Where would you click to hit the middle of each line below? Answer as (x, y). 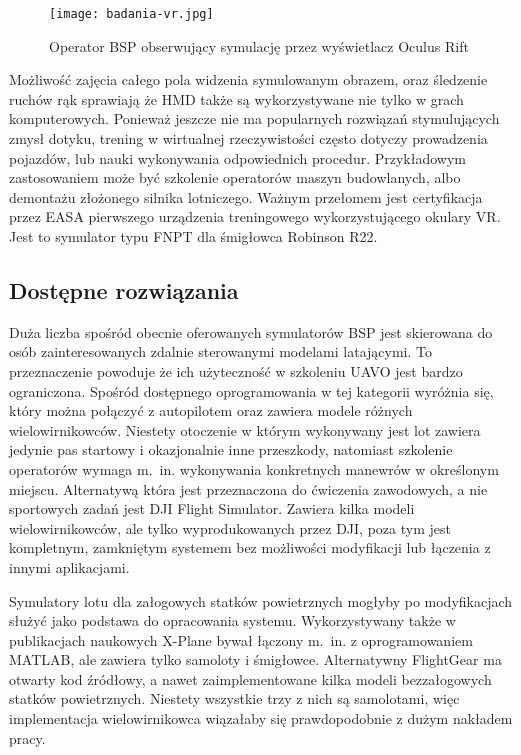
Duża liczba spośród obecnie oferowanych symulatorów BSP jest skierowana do (251, 331)
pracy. (27, 737)
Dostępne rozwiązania (124, 289)
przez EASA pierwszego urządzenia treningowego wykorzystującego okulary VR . (255, 216)
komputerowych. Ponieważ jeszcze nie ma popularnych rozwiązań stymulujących (254, 118)
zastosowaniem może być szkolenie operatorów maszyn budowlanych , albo (235, 177)
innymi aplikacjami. (69, 566)
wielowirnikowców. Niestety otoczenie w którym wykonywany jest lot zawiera (245, 429)
